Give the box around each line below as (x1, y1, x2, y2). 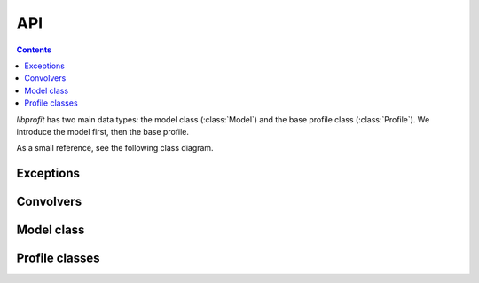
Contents (16, 44, 52, 55)
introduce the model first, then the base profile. (16, 126, 190, 137)
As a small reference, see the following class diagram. (16, 143, 214, 153)
